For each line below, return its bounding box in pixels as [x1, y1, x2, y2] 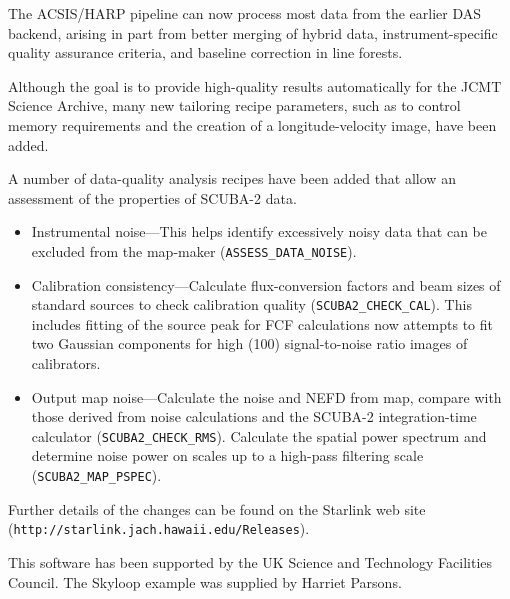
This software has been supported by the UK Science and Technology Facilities [8, 551, 493, 572]
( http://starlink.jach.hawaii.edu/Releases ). [8, 518, 310, 539]
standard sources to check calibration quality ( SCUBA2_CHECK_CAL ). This [31, 294, 472, 315]
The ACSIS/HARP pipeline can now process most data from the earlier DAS [8, 3, 482, 23]
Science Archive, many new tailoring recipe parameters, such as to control [8, 95, 461, 116]
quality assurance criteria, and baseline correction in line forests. [8, 42, 403, 63]
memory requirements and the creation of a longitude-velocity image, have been [8, 114, 497, 135]
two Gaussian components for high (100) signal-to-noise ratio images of [31, 333, 468, 354]
